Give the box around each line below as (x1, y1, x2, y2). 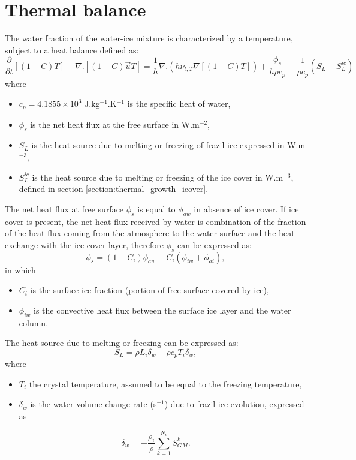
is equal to (137, 202, 176, 215)
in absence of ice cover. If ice (194, 202, 299, 215)
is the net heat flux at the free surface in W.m (30, 118, 200, 130)
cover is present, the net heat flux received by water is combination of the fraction (5, 215, 306, 227)
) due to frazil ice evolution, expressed (164, 398, 304, 410)
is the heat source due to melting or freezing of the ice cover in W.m (32, 170, 283, 183)
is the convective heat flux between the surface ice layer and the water (34, 303, 291, 316)
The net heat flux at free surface (5, 202, 124, 215)
